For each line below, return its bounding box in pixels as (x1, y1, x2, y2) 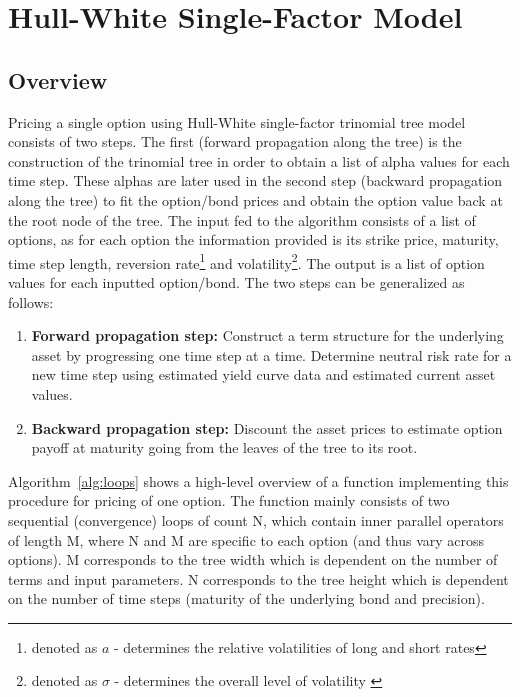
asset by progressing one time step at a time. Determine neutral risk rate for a (31, 344, 512, 365)
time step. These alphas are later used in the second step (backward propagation (8, 170, 503, 191)
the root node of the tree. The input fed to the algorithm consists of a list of (8, 209, 476, 230)
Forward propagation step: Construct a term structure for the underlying (31, 325, 504, 346)
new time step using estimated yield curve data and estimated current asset (31, 364, 496, 385)
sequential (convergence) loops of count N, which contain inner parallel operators (8, 509, 504, 530)
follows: (8, 291, 54, 312)
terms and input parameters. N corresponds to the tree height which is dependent (8, 568, 509, 589)
